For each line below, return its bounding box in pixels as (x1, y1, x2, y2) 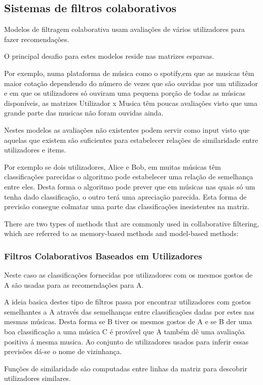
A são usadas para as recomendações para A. (4, 279, 144, 290)
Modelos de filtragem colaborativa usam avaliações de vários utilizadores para (4, 24, 245, 34)
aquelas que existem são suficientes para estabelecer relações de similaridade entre (4, 134, 258, 145)
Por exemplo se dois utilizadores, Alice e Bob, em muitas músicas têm (4, 161, 221, 172)
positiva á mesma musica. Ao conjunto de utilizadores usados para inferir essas (4, 336, 249, 346)
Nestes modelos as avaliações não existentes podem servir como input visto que (4, 124, 250, 135)
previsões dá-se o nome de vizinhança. (4, 346, 122, 357)
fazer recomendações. (4, 33, 69, 44)
